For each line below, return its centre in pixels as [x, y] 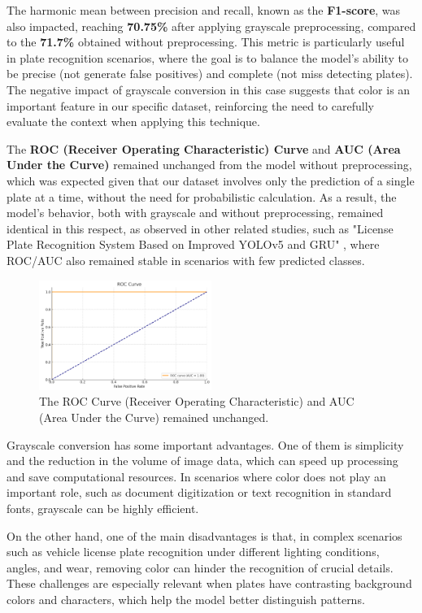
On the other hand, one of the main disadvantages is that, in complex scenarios [204, 535]
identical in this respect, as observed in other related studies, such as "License [200, 228]
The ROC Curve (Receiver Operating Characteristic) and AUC [197, 401]
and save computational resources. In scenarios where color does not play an [196, 476]
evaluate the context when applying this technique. [133, 122]
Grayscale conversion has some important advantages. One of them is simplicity [205, 444]
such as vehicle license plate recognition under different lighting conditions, [193, 552]
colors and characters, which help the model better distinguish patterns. [186, 600]
